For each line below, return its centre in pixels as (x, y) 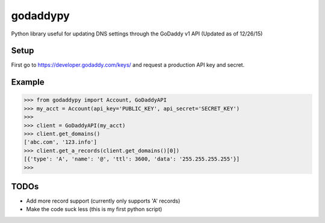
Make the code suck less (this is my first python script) (94, 209)
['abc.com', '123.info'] (60, 142)
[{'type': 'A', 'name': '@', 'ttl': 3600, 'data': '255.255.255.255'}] (132, 159)
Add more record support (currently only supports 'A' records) (103, 201)
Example (28, 82)
